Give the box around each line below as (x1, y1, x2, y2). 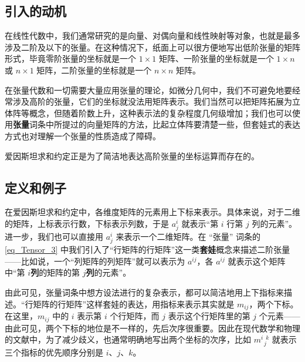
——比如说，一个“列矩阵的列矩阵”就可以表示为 (5, 254, 185, 267)
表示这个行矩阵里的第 (168, 310, 250, 322)
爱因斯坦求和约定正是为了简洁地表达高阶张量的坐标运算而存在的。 (5, 149, 259, 162)
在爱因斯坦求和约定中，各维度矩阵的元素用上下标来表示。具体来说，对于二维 (5, 206, 300, 218)
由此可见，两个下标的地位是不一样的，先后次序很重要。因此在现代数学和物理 (5, 321, 300, 334)
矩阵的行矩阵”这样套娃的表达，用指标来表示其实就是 (33, 297, 235, 310)
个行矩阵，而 (110, 310, 160, 322)
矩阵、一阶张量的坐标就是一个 (158, 52, 274, 65)
